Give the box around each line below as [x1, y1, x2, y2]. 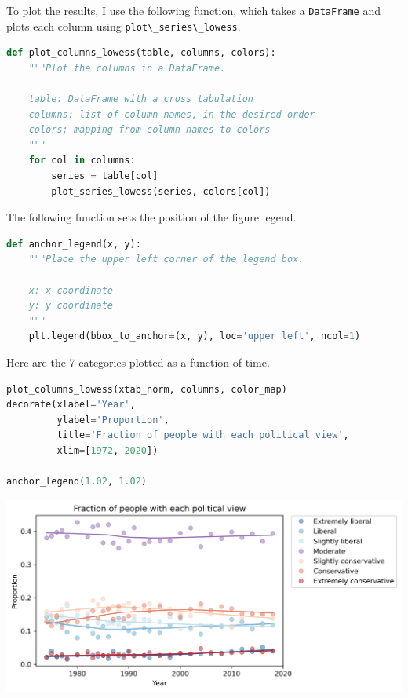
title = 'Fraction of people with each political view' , [56, 429, 349, 441]
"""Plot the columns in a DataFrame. [28, 62, 226, 74]
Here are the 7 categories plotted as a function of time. [6, 354, 270, 370]
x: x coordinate [28, 284, 114, 296]
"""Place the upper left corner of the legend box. [28, 254, 304, 265]
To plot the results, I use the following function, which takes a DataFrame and [6, 2, 381, 18]
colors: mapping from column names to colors [28, 124, 271, 136]
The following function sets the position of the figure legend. [6, 209, 297, 225]
